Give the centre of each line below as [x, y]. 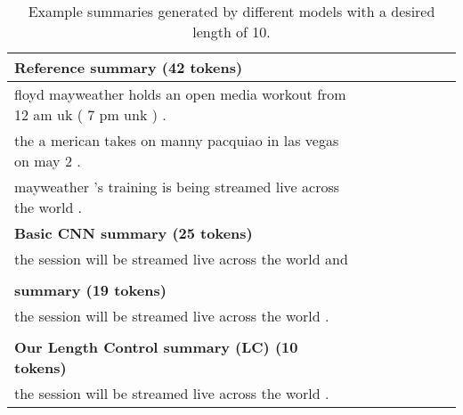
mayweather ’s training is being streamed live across [177, 187]
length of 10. [231, 32]
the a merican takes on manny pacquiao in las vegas [177, 140]
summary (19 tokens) [90, 290]
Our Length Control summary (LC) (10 [156, 347]
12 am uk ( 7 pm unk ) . [90, 114]
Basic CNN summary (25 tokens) [134, 233]
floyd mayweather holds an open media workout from [180, 94]
